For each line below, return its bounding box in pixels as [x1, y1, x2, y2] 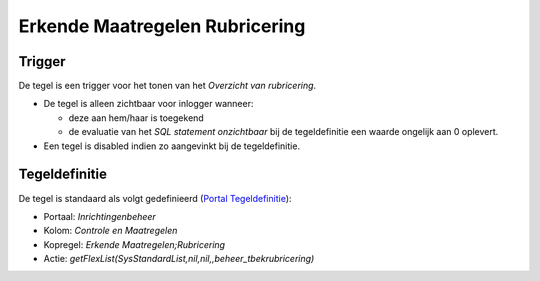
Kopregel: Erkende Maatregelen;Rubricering [43, 238, 225, 250]
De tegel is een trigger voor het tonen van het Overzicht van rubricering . [18, 80, 317, 92]
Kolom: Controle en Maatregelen [43, 225, 178, 237]
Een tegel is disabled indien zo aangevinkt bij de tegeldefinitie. [43, 140, 300, 152]
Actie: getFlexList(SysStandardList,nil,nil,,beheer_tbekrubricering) [43, 253, 315, 265]
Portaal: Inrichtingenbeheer [43, 210, 157, 222]
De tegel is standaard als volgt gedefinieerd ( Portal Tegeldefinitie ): [18, 192, 292, 204]
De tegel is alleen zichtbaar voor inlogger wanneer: [43, 98, 254, 110]
